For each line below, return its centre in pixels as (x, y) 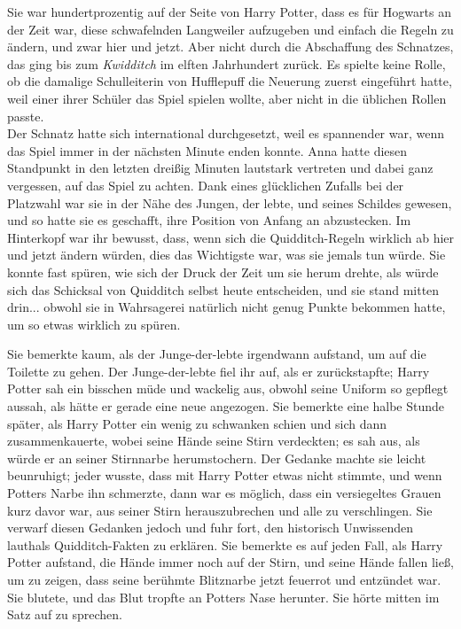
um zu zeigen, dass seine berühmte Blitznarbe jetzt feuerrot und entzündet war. (224, 579)
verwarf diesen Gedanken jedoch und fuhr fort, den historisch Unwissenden (211, 528)
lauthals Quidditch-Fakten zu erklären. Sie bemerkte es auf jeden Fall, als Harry (225, 544)
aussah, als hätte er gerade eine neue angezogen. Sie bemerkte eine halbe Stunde (226, 406)
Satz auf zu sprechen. (65, 614)
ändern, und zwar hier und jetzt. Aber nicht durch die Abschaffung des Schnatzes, (230, 47)
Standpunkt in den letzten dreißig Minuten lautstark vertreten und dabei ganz (220, 168)
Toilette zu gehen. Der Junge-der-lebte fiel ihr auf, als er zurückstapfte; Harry (219, 371)
